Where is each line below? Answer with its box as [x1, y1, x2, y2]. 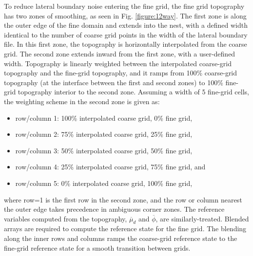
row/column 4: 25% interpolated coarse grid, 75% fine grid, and [15, 162, 206, 172]
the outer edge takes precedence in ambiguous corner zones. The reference [4, 204, 225, 214]
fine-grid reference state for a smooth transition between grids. [4, 242, 191, 253]
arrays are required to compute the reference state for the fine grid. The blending [4, 223, 247, 234]
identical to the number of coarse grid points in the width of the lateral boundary [4, 29, 248, 39]
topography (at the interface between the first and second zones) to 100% [4, 77, 223, 87]
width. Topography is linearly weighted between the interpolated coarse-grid [4, 58, 232, 68]
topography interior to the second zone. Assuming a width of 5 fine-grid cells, [18, 87, 249, 97]
